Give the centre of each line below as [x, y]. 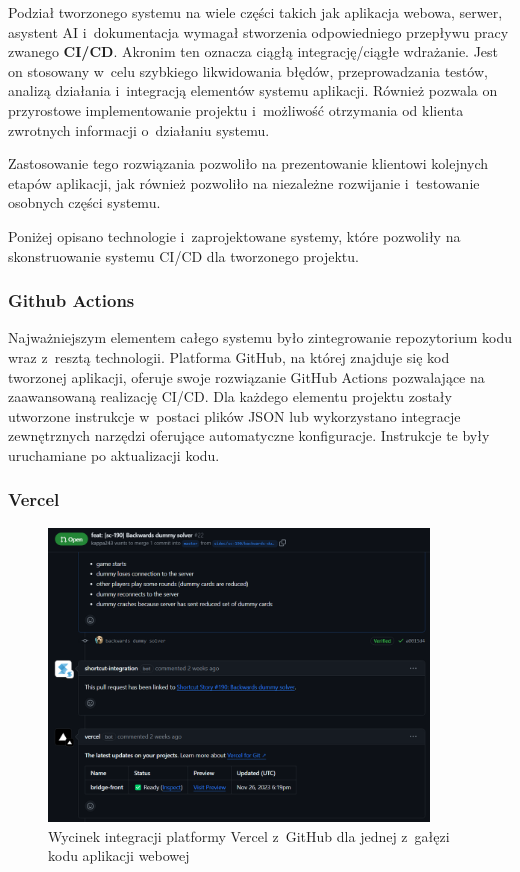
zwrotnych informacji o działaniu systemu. [139, 129]
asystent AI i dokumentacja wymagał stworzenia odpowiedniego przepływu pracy [258, 31]
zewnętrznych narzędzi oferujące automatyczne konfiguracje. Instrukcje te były [249, 435]
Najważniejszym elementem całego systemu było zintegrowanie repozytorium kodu [260, 337]
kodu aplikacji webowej [119, 855]
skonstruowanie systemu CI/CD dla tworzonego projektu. [183, 255]
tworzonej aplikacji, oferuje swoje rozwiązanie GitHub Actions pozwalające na [246, 376]
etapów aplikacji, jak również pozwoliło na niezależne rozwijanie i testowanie [244, 182]
